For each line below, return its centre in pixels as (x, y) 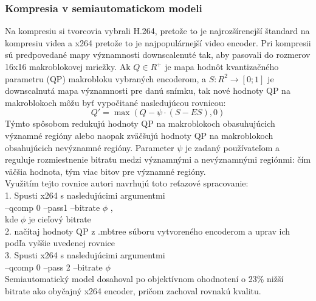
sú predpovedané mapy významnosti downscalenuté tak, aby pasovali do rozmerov (158, 55)
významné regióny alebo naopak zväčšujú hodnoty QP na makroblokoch (139, 135)
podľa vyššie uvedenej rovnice (60, 243)
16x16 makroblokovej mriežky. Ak (68, 66)
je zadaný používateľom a (232, 147)
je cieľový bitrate (60, 219)
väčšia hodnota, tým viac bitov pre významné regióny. (105, 171)
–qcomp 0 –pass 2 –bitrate (54, 267)
